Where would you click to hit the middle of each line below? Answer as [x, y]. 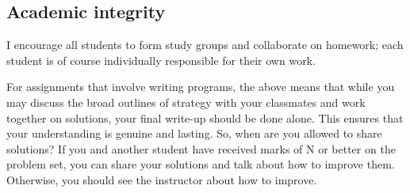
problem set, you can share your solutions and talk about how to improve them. [201, 164]
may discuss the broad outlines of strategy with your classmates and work [186, 102]
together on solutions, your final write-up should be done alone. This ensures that [205, 117]
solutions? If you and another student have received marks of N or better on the [201, 148]
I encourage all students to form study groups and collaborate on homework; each [205, 45]
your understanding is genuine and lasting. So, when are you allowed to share [194, 133]
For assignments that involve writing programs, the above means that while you [201, 87]
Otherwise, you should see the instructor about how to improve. [162, 179]
